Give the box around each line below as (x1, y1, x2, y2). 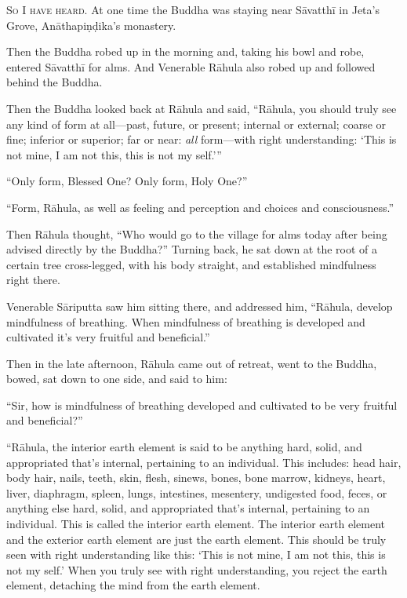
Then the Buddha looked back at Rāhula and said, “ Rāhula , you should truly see (6, 100, 397, 116)
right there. (6, 272, 60, 288)
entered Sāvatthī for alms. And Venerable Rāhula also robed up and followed (6, 58, 376, 75)
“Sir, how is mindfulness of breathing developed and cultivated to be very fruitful (6, 396, 398, 413)
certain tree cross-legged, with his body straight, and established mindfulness (6, 256, 376, 272)
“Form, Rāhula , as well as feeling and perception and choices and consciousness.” (6, 199, 394, 215)
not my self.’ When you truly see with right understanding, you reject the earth (6, 561, 387, 578)
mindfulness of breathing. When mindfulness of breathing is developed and (6, 313, 365, 330)
